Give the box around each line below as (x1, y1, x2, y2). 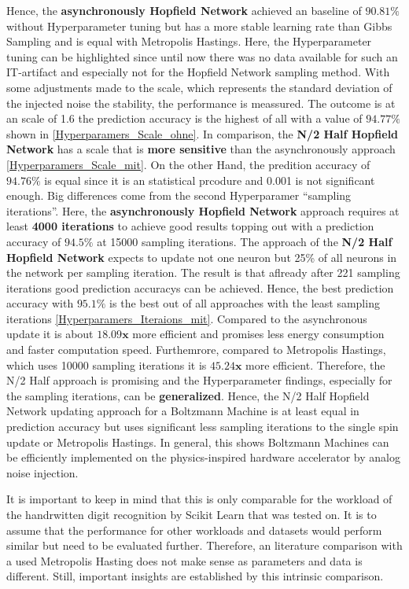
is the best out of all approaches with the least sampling (109, 295, 380, 311)
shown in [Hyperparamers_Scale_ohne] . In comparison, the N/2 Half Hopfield (6, 125, 399, 142)
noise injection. (6, 464, 79, 480)
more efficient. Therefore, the (245, 356, 385, 373)
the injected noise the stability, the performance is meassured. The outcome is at (6, 94, 396, 111)
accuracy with (6, 295, 74, 311)
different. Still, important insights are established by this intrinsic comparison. (6, 568, 384, 584)
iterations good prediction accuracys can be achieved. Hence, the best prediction (6, 279, 394, 296)
